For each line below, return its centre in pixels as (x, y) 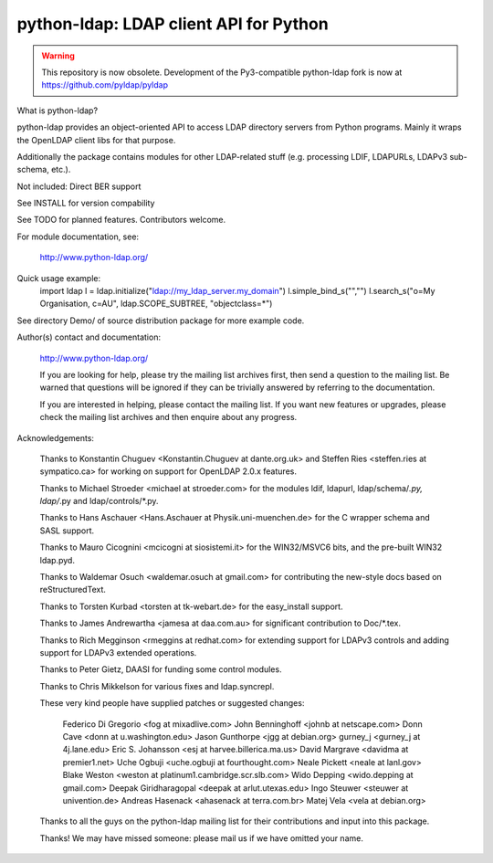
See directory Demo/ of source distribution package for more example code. (161, 321)
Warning (58, 56)
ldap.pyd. (57, 560)
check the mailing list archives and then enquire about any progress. (168, 417)
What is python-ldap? (58, 111)
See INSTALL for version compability (86, 203)
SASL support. (67, 531)
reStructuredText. (73, 590)
